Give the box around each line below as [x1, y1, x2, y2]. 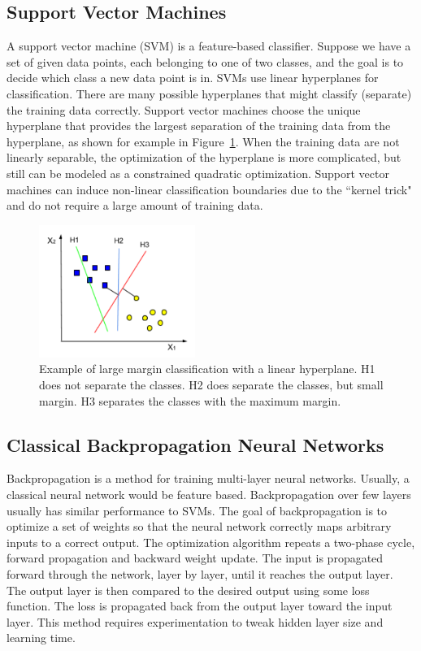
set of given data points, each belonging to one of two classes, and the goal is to [7, 53, 404, 70]
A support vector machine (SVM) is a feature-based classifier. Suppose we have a [7, 37, 411, 54]
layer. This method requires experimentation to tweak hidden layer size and [7, 613, 384, 630]
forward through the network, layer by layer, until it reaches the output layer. [7, 565, 393, 582]
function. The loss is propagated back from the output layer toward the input [7, 597, 393, 614]
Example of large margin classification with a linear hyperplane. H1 [39, 360, 375, 377]
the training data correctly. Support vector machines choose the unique [7, 101, 361, 118]
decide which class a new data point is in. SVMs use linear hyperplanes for [7, 69, 379, 86]
